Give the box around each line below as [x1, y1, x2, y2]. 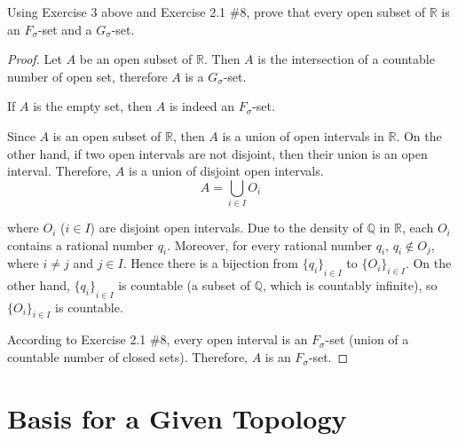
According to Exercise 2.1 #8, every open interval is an [7, 330, 308, 349]
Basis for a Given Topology [7, 399, 347, 436]
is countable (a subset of [118, 276, 250, 295]
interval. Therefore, [7, 161, 112, 180]
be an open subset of [79, 50, 193, 68]
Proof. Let [7, 50, 62, 68]
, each [401, 218, 434, 237]
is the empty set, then [33, 97, 153, 115]
